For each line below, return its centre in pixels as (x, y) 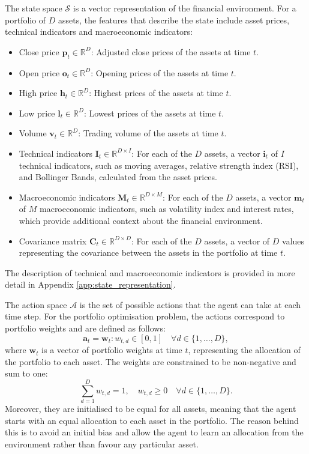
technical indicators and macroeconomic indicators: (99, 32)
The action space (36, 304)
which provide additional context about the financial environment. (141, 220)
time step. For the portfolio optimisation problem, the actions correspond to (145, 316)
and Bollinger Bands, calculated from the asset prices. (118, 177)
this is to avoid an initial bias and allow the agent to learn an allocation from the (154, 432)
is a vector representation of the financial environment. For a (184, 8)
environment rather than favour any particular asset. (102, 443)
